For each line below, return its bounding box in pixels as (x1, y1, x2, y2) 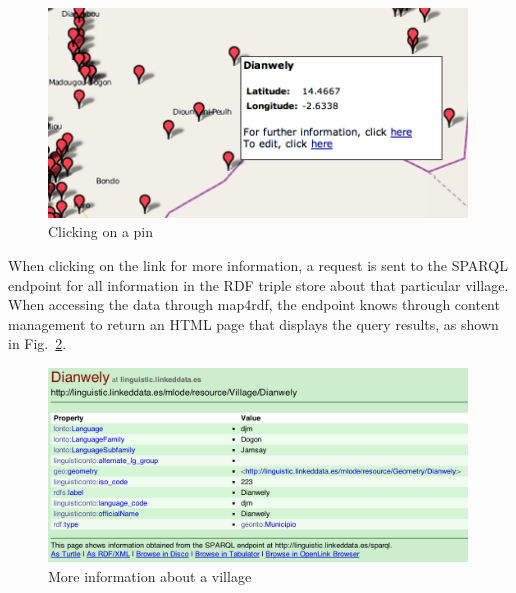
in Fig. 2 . (8, 333, 67, 354)
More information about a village (48, 565, 252, 586)
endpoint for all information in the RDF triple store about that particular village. (8, 274, 509, 295)
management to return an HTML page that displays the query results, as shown (8, 313, 499, 334)
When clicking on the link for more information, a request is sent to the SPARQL (8, 255, 508, 276)
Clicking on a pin (48, 221, 154, 242)
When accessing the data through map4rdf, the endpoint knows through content (8, 294, 500, 315)
